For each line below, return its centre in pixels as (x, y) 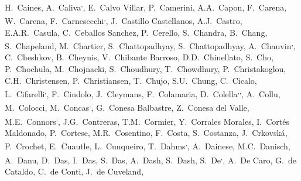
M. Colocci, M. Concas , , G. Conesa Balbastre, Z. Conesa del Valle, (127, 107)
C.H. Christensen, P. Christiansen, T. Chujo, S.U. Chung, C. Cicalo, (131, 80)
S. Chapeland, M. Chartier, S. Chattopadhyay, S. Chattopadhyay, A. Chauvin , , (150, 45)
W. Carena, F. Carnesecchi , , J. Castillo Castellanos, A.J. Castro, (124, 20)
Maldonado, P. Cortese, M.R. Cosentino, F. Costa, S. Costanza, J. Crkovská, (146, 132)
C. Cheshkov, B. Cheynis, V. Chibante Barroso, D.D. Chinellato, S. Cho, (139, 57)
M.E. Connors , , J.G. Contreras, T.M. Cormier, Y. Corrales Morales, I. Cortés (147, 120)
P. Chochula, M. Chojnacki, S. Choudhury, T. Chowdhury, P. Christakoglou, (146, 68)
